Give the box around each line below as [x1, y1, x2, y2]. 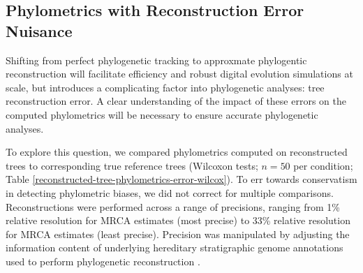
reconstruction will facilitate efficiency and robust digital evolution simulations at [6, 66, 353, 81]
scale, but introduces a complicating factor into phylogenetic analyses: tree [6, 80, 325, 94]
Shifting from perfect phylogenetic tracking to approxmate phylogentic [6, 52, 307, 67]
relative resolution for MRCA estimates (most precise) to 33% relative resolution [6, 213, 350, 228]
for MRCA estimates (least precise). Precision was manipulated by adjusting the [6, 226, 350, 241]
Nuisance [6, 20, 73, 41]
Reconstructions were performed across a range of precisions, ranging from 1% [6, 199, 340, 214]
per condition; [293, 158, 353, 172]
